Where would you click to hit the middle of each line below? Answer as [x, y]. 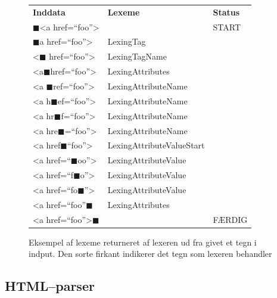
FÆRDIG [230, 219]
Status [226, 12]
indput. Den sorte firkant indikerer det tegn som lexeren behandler [150, 254]
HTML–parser [50, 286]
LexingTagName [137, 56]
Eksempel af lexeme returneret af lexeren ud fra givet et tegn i [143, 242]
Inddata [49, 12]
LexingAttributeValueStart [156, 145]
